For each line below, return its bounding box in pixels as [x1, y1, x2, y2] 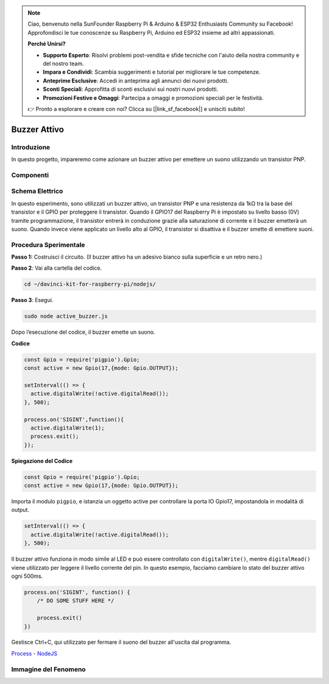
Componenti [11, 171, 49, 179]
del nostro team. [43, 60, 84, 67]
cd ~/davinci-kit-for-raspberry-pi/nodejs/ [24, 281, 157, 288]
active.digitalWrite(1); [30, 424, 105, 431]
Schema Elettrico [11, 187, 63, 195]
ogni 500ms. [11, 572, 43, 580]
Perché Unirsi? [27, 40, 66, 48]
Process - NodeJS [11, 650, 58, 657]
